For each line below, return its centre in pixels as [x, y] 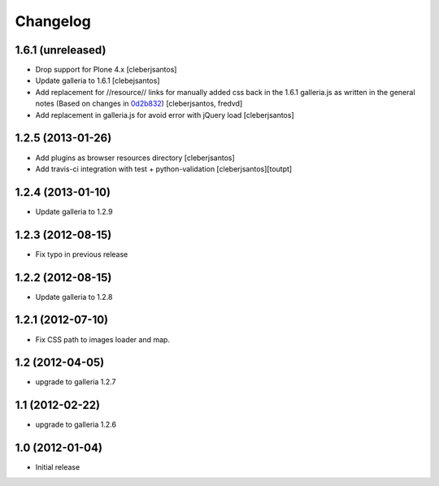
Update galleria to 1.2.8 [74, 297]
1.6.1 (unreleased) [61, 50]
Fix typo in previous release [82, 254]
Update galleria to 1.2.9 [74, 211]
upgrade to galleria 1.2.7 [76, 382]
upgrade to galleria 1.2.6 [76, 425]
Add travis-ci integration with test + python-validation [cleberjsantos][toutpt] [164, 169]
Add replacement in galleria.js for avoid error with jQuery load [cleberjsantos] [165, 115]
